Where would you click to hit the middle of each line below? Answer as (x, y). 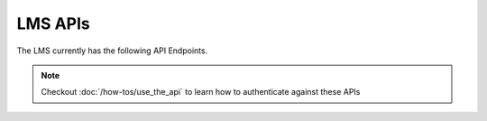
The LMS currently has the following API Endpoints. (112, 51)
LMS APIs (53, 23)
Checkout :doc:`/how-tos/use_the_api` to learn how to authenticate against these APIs (201, 92)
